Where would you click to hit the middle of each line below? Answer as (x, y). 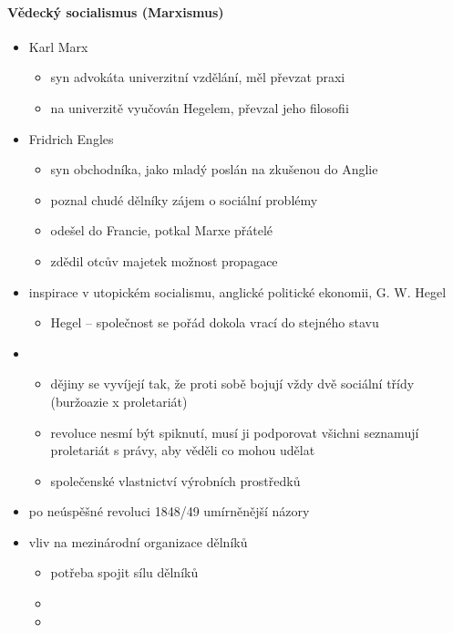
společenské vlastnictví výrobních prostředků (175, 480)
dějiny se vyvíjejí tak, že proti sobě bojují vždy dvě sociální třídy (232, 384)
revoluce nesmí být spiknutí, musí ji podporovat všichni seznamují (235, 432)
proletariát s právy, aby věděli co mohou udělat (183, 450)
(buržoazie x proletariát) (119, 401)
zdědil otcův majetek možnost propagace (164, 260)
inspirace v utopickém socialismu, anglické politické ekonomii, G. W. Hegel (237, 291)
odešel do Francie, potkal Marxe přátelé (162, 230)
